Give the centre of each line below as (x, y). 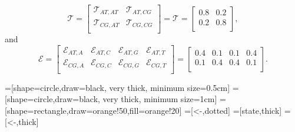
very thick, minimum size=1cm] (160, 99)
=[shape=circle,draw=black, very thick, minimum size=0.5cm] (117, 87)
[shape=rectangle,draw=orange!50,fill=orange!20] (93, 110)
